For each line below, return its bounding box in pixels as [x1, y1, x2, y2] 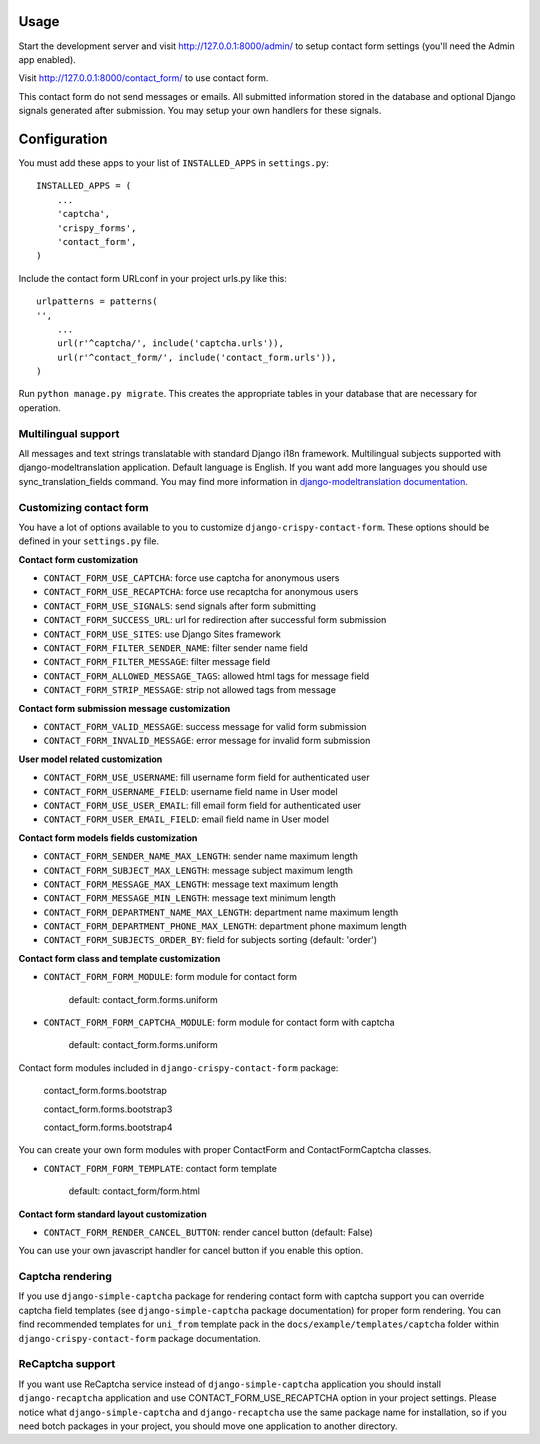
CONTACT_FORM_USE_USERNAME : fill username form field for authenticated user [43, 771, 370, 784]
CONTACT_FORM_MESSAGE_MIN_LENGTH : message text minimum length [43, 892, 337, 904]
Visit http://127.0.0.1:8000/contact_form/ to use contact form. [18, 72, 269, 84]
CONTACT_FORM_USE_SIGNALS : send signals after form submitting [43, 600, 317, 612]
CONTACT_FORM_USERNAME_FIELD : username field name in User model [43, 785, 339, 797]
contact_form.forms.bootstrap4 [43, 1121, 173, 1133]
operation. [18, 401, 61, 414]
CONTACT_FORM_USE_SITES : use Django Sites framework [43, 628, 282, 640]
